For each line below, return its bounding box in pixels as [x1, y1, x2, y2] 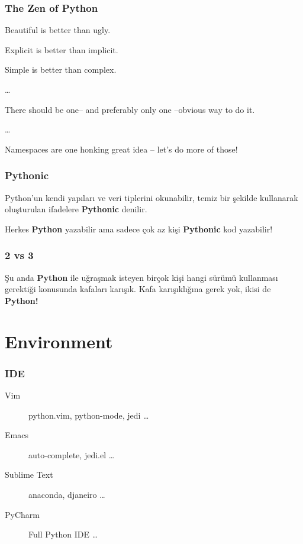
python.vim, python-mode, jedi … [28, 409, 149, 421]
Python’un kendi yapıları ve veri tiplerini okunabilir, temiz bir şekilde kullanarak [5, 191, 298, 203]
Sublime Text [5, 468, 53, 481]
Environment [5, 329, 113, 353]
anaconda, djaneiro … [28, 488, 105, 500]
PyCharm [5, 508, 40, 520]
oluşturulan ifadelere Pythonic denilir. [5, 203, 147, 215]
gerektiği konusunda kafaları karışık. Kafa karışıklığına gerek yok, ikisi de [5, 283, 271, 295]
